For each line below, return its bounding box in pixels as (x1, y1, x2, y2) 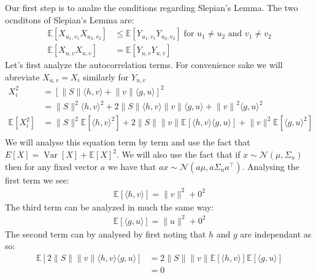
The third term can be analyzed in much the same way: (5, 200, 214, 213)
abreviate (5, 70, 40, 83)
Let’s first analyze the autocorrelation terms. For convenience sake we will (5, 58, 283, 71)
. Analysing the (242, 160, 299, 172)
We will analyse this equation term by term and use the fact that (5, 136, 250, 149)
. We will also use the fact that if (116, 148, 241, 161)
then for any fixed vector (5, 160, 98, 172)
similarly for (83, 70, 129, 83)
